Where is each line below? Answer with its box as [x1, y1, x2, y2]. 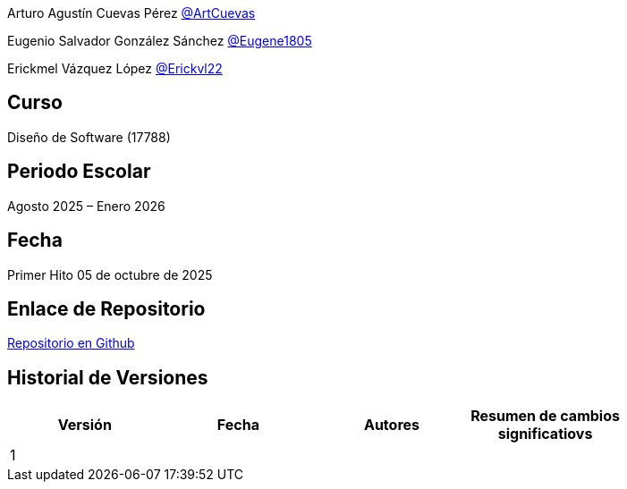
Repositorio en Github [7, 335, 135, 351]
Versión [57, 416, 112, 434]
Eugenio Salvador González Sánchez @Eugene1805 [7, 33, 312, 48]
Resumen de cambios [470, 407, 620, 426]
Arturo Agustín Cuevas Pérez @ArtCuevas [7, 5, 256, 21]
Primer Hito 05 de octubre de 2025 [7, 266, 213, 282]
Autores [363, 416, 419, 434]
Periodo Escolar [7, 160, 151, 183]
